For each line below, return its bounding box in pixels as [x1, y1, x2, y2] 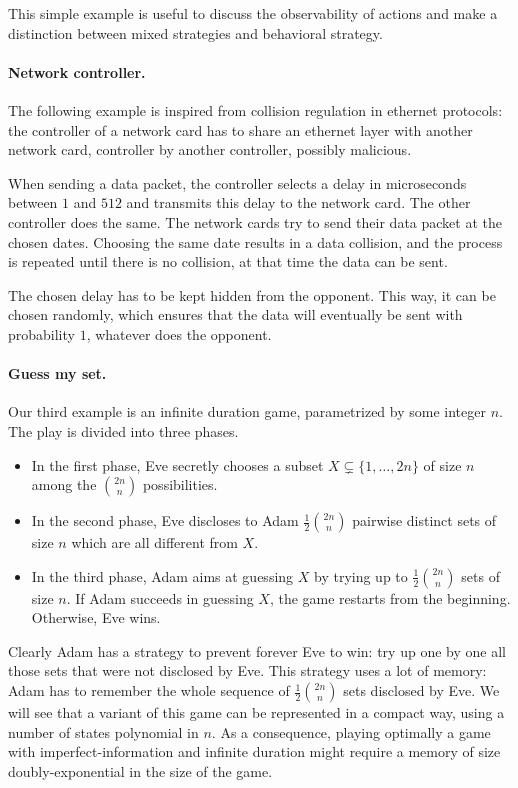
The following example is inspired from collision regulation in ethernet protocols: [8, 99, 503, 120]
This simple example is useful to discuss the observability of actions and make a [8, 3, 498, 23]
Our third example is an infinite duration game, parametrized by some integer [8, 401, 486, 422]
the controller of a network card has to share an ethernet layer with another [8, 119, 473, 140]
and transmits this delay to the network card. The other [126, 192, 471, 213]
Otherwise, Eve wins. [31, 607, 161, 628]
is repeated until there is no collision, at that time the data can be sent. [8, 251, 448, 272]
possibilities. [142, 474, 218, 495]
